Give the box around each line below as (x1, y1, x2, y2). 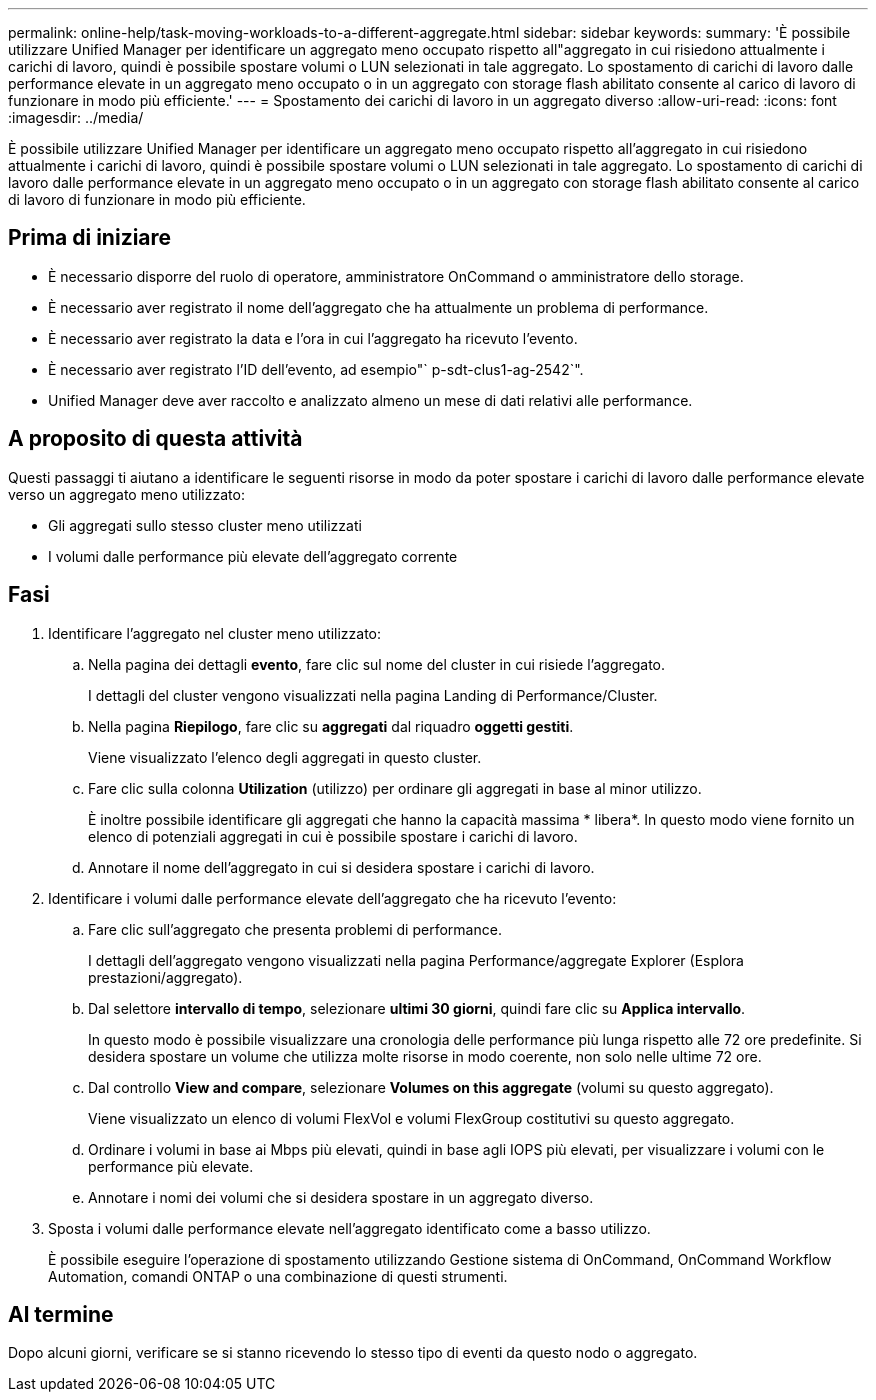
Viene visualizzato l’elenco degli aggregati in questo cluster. (88, 748, 482, 766)
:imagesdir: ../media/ (8, 109, 144, 126)
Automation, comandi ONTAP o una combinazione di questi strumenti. (48, 1267, 508, 1285)
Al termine (8, 1301, 114, 1327)
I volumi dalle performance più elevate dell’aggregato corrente (48, 547, 458, 565)
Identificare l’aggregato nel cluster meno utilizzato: (48, 624, 382, 642)
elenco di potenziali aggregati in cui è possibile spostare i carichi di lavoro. (88, 827, 578, 845)
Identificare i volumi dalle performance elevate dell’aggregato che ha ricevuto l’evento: (48, 889, 617, 907)
